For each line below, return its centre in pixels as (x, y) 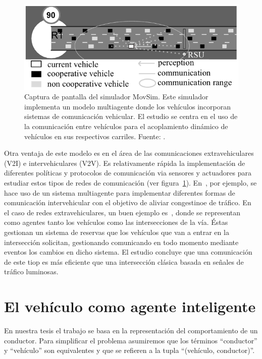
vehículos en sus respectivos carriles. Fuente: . (95, 136)
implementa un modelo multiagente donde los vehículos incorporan (127, 106)
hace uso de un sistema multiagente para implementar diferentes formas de (120, 192)
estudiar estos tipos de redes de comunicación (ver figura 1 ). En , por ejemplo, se (130, 182)
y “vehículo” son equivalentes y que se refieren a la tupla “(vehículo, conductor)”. (129, 350)
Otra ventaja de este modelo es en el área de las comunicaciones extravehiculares (129, 153)
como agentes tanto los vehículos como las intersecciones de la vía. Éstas (116, 222)
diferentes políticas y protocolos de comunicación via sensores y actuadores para (128, 173)
